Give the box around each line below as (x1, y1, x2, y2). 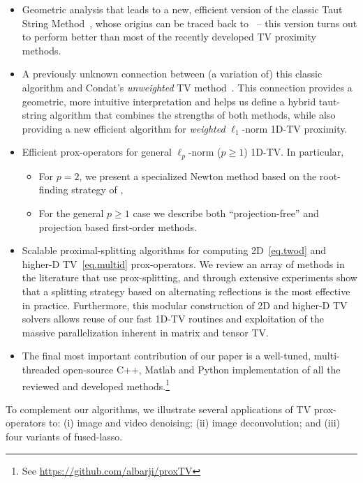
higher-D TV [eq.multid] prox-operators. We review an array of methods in (22, 256, 345, 271)
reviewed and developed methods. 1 (22, 376, 170, 393)
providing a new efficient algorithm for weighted (22, 121, 225, 135)
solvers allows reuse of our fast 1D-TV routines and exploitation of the (22, 311, 324, 326)
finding (38, 182, 68, 197)
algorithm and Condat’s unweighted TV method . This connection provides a (22, 80, 353, 94)
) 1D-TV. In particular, (244, 144, 344, 159)
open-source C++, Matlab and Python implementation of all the (63, 362, 341, 376)
